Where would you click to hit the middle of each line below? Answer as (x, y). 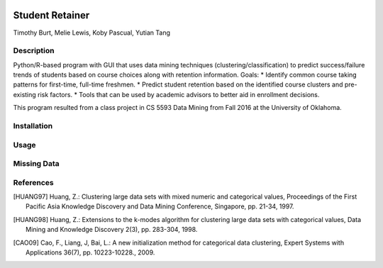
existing (25, 94)
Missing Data (36, 164)
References (33, 182)
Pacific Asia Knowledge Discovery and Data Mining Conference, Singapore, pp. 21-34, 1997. (160, 206)
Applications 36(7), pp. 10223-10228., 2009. (90, 252)
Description (34, 51)
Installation (33, 125)
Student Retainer (51, 15)
